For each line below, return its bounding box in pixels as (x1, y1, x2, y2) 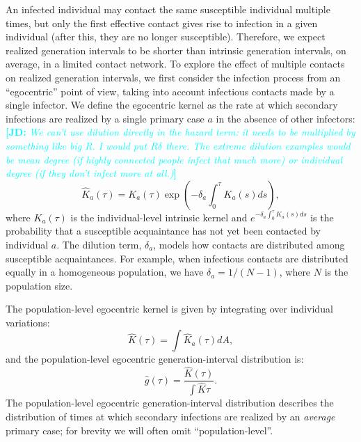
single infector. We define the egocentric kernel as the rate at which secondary (6, 97, 338, 112)
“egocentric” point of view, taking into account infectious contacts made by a (6, 84, 335, 98)
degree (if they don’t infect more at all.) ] (6, 166, 177, 180)
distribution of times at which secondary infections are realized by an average (6, 409, 335, 424)
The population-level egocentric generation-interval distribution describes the (6, 395, 334, 410)
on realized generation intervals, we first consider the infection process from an (6, 70, 341, 84)
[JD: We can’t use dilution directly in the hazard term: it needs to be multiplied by (6, 125, 355, 139)
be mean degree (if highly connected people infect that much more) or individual (6, 152, 342, 166)
